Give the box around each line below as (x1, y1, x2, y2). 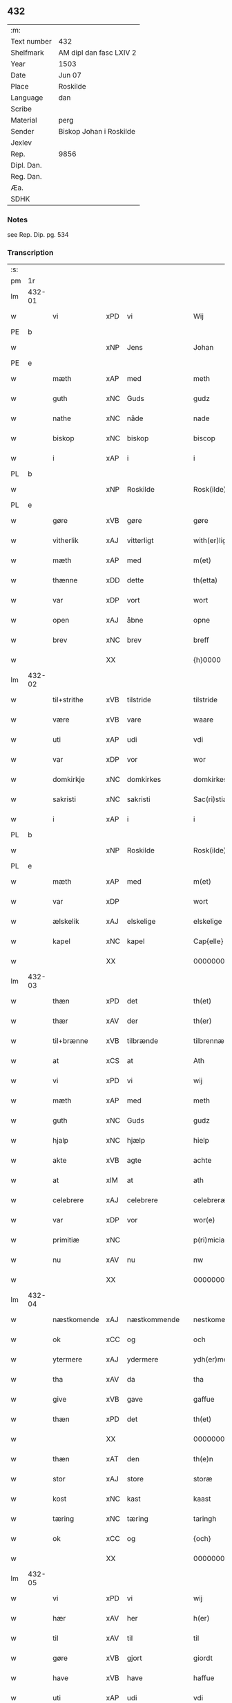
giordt (193, 1653, 213, 1663)
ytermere (52, 1355, 83, 1364)
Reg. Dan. (10, 171, 43, 181)
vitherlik (52, 536, 79, 546)
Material (10, 115, 37, 125)
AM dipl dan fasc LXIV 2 (58, 48, 137, 57)
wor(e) (193, 1215, 215, 1225)
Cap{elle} (193, 936, 224, 946)
